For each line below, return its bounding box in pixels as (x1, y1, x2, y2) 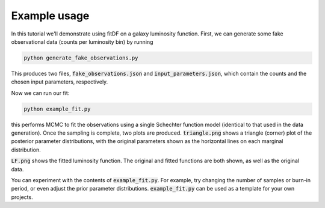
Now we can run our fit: (11, 89, 70, 96)
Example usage (11, 9, 90, 22)
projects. (11, 193, 33, 201)
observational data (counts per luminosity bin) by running (11, 38, 153, 45)
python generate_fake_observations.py (23, 54, 138, 61)
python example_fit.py (23, 105, 91, 112)
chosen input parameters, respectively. (11, 78, 108, 85)
